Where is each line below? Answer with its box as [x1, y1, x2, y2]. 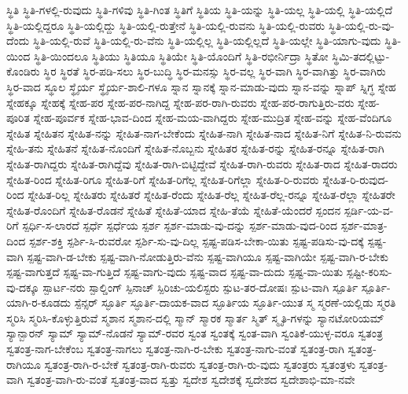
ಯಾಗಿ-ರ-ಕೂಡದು [6, 294, 71, 311]
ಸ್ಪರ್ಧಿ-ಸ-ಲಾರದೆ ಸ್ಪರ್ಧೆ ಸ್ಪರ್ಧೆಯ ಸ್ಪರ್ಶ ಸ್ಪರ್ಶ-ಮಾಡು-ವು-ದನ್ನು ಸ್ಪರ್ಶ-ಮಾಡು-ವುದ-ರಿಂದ [22, 217, 338, 234]
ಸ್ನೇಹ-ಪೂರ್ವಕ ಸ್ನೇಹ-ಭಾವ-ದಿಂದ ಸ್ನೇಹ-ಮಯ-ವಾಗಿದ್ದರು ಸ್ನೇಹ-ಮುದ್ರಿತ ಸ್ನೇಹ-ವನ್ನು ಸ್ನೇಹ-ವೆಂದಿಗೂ [33, 109, 392, 126]
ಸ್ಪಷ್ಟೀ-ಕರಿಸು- [346, 263, 392, 280]
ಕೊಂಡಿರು [6, 63, 40, 79]
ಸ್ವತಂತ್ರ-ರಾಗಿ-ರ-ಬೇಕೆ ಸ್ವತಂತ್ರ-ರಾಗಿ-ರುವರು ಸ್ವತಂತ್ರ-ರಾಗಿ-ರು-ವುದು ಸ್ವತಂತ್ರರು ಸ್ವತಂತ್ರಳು [44, 355, 356, 372]
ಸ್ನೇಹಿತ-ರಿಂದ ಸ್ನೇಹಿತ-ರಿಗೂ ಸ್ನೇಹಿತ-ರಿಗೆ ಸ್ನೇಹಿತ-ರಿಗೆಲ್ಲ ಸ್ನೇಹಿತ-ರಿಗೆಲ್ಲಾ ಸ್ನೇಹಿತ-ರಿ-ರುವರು [6, 171, 319, 187]
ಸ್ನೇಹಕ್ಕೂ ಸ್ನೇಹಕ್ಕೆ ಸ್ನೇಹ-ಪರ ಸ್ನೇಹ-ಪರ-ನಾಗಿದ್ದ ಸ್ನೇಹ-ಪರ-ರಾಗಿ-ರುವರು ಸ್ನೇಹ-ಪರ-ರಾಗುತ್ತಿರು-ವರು [6, 94, 355, 110]
